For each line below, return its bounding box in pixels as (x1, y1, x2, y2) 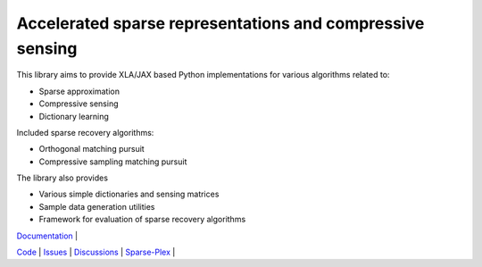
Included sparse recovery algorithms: (16, 127, 154, 138)
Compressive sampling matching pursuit (38, 156, 187, 167)
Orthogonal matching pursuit (38, 144, 145, 154)
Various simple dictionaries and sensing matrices (38, 188, 220, 200)
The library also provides (16, 172, 109, 183)
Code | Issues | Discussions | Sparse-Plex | (16, 246, 176, 258)
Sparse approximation (38, 86, 120, 96)
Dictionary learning (38, 111, 109, 121)
